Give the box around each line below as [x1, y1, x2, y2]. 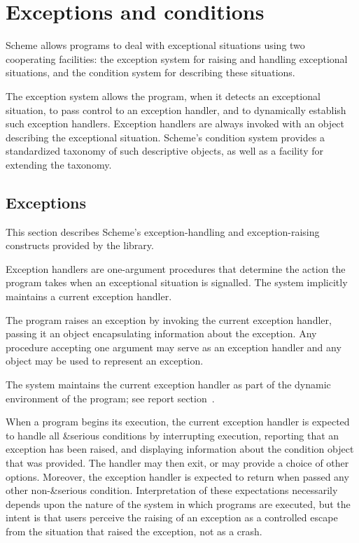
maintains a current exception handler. [6, 289, 172, 304]
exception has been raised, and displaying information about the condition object [6, 442, 354, 456]
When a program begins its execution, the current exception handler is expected [6, 414, 350, 429]
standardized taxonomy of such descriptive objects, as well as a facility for [6, 143, 324, 158]
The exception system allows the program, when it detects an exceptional [6, 88, 321, 103]
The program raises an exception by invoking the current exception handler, [6, 312, 332, 327]
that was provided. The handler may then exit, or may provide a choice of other [6, 455, 349, 470]
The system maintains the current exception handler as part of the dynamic [6, 377, 331, 392]
